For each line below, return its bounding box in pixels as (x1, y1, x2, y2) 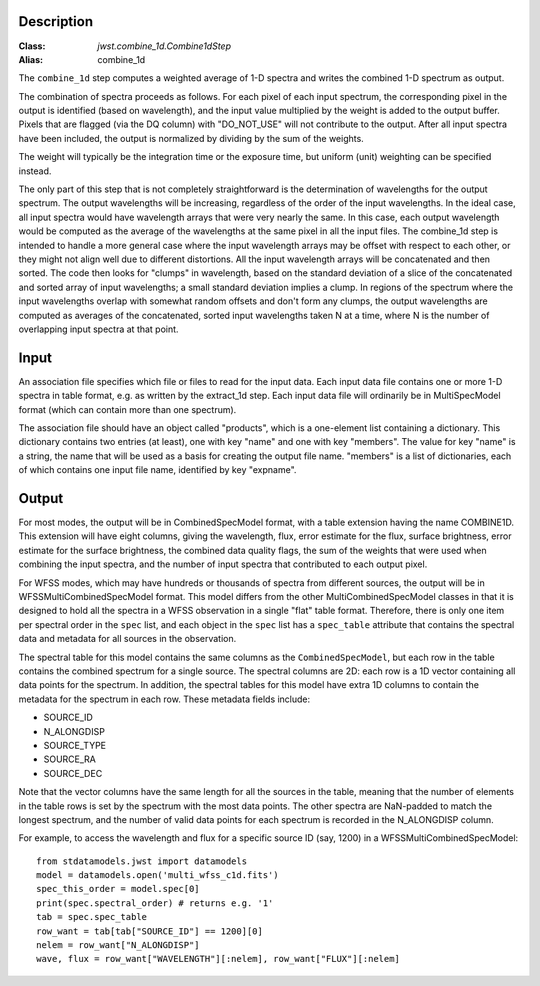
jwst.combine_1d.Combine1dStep (97, 40, 232, 52)
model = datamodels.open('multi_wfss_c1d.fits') (36, 870, 279, 881)
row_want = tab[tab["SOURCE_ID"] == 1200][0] (36, 925, 264, 937)
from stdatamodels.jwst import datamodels (36, 855, 248, 867)
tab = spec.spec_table (36, 911, 148, 923)
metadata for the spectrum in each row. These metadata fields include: (18, 693, 311, 705)
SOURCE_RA (43, 753, 97, 765)
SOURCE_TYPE (43, 739, 107, 751)
